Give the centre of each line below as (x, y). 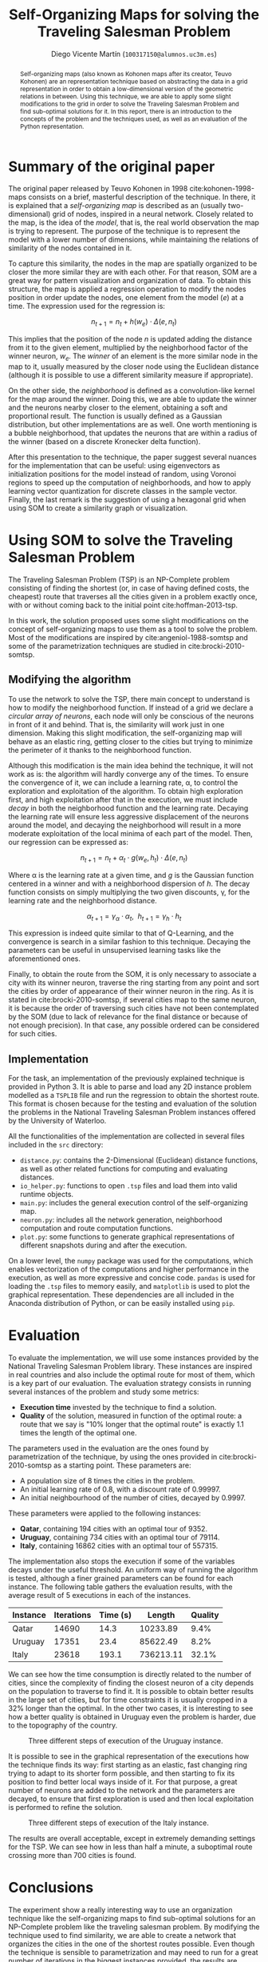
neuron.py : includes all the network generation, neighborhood (121, 1220)
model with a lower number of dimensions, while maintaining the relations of (134, 240)
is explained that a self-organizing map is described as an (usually (117, 206)
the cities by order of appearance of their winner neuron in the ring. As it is (131, 991)
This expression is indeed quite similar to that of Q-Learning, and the (121, 933)
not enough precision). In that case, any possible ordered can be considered (134, 1025)
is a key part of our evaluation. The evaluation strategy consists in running (130, 1383)
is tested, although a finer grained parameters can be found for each (121, 1579)
